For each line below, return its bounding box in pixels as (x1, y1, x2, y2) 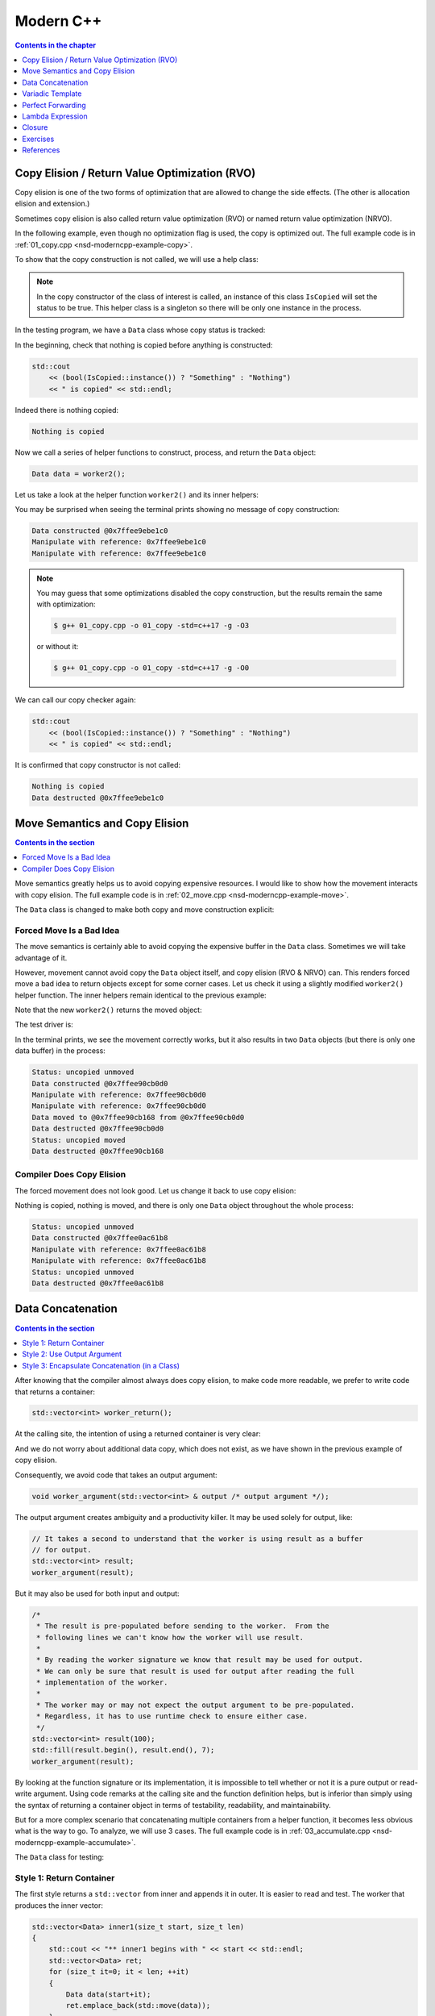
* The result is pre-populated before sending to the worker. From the (36, 1622, 329, 1631)
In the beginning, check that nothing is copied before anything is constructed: (14, 339, 273, 350)
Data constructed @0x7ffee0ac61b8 (31, 1234, 168, 1243)
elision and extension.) (14, 198, 90, 209)
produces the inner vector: (14, 1900, 104, 1910)
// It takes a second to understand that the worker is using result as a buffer (31, 1534, 364, 1543)
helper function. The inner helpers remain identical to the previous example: (14, 990, 267, 1000)
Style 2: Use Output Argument (22, 1349, 122, 1359)
